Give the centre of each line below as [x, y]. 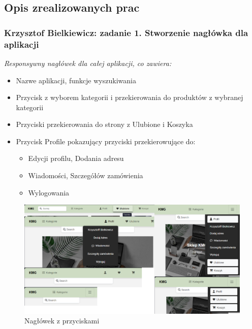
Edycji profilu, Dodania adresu [76, 158]
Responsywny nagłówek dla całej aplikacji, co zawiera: [88, 63]
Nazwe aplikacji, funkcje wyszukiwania [76, 80]
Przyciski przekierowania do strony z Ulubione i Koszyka [104, 124]
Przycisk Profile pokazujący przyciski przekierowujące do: [106, 141]
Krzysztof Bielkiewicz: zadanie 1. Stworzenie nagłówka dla [126, 32]
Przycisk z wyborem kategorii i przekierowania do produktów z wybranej [130, 97]
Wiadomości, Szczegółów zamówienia [86, 175]
